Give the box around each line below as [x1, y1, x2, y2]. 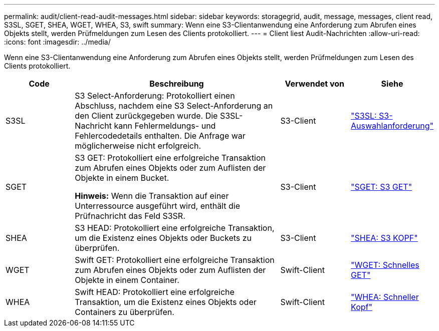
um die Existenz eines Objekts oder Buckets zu [75, 233, 252, 243]
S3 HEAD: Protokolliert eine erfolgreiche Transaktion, [75, 223, 275, 233]
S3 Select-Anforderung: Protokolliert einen [75, 91, 235, 101]
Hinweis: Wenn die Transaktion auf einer [75, 191, 229, 201]
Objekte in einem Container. [75, 275, 179, 285]
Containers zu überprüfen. [75, 307, 174, 317]
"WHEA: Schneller [351, 292, 419, 302]
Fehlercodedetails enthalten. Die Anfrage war [75, 131, 246, 141]
